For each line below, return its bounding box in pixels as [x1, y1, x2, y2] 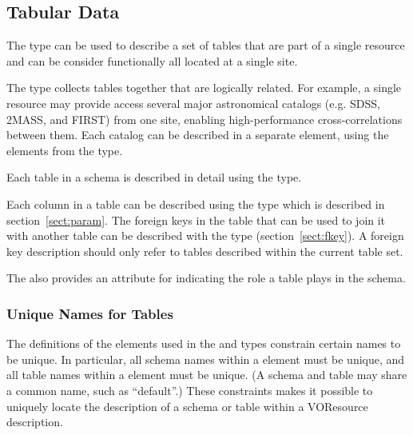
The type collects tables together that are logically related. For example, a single [6, 79, 402, 96]
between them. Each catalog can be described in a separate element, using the [6, 126, 389, 143]
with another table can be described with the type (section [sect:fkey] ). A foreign [6, 227, 404, 244]
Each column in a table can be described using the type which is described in [6, 195, 385, 212]
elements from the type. [6, 142, 123, 158]
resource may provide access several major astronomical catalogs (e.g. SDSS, [6, 94, 380, 111]
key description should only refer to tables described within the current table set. [6, 242, 403, 259]
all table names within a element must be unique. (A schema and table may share [6, 366, 407, 383]
